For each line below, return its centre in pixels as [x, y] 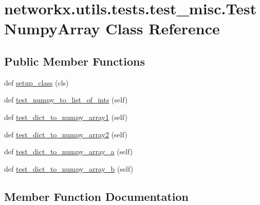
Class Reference [163, 28]
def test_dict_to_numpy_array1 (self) [66, 117]
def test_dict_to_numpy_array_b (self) [69, 168]
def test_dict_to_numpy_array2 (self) [66, 134]
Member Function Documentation [97, 196]
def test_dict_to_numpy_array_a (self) [69, 151]
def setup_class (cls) [36, 82]
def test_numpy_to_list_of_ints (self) [66, 100]
